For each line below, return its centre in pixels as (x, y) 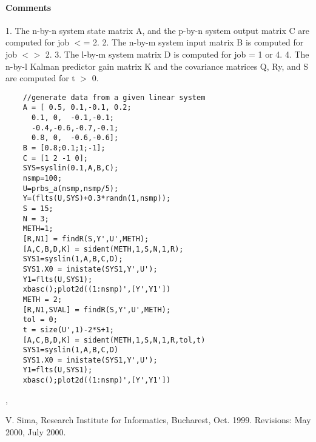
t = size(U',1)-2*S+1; (68, 330)
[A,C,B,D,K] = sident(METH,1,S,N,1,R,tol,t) (114, 340)
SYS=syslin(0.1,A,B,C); (71, 168)
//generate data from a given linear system (114, 97)
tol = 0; (40, 320)
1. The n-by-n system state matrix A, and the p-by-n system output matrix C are (157, 30)
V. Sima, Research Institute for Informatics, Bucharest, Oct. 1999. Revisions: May (158, 420)
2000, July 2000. (36, 431)
